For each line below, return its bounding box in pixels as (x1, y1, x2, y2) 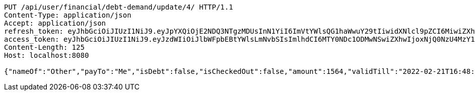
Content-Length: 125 (4, 43, 85, 51)
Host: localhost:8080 (4, 51, 89, 59)
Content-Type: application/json (4, 11, 131, 19)
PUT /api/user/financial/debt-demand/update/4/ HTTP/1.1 (4, 3, 233, 11)
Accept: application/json (4, 19, 106, 27)
